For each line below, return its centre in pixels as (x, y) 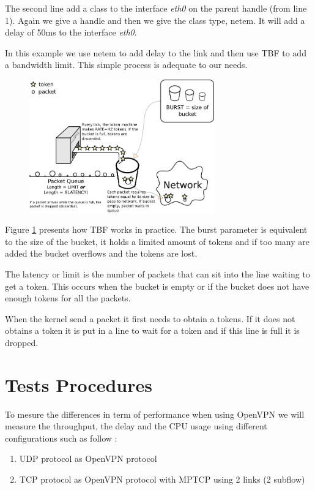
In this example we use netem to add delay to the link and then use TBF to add (156, 52)
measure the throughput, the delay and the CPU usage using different (136, 426)
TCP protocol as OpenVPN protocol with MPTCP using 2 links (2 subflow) (162, 479)
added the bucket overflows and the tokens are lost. (101, 253)
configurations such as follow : (61, 438)
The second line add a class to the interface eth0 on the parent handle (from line (156, 8)
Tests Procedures (79, 384)
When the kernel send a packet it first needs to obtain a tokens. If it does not (150, 318)
